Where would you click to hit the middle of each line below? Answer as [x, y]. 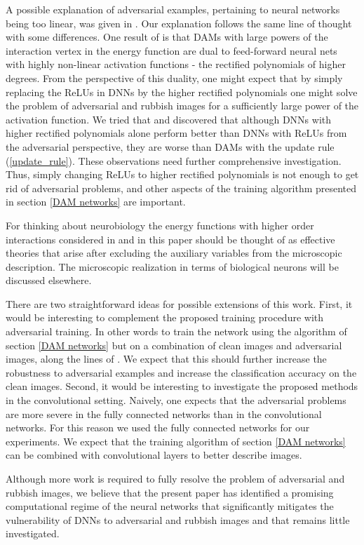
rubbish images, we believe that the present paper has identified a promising [170, 492]
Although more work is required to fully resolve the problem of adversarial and [175, 478]
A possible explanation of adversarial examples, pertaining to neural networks [173, 9]
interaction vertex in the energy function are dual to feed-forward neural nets [171, 50]
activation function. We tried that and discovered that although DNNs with [169, 119]
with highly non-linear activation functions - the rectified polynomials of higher [176, 64]
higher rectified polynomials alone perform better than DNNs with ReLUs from [176, 133]
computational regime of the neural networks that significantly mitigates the [170, 506]
